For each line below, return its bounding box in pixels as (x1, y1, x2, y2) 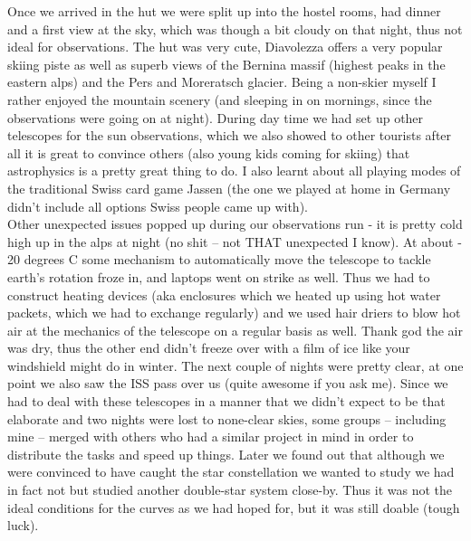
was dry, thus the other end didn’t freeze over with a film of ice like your (7, 338, 410, 357)
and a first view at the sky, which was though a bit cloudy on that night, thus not (7, 19, 463, 38)
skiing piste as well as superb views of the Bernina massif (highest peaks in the (7, 54, 446, 73)
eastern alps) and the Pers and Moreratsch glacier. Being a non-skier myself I (7, 72, 437, 91)
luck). (7, 516, 39, 535)
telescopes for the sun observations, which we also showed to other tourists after (7, 126, 452, 145)
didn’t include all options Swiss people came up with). (7, 196, 308, 215)
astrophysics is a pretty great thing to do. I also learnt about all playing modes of (7, 161, 461, 180)
